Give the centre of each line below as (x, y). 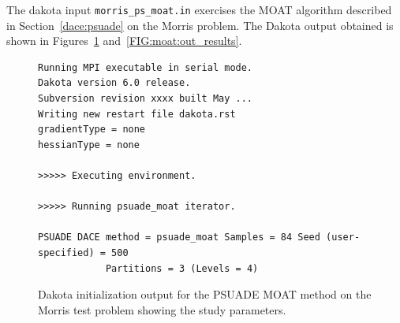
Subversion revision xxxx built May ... (146, 99)
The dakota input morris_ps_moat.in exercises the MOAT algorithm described (199, 9)
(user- (343, 238)
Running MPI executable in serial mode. (146, 67)
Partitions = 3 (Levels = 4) (182, 268)
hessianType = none (89, 145)
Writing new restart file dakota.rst (137, 114)
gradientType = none (92, 130)
